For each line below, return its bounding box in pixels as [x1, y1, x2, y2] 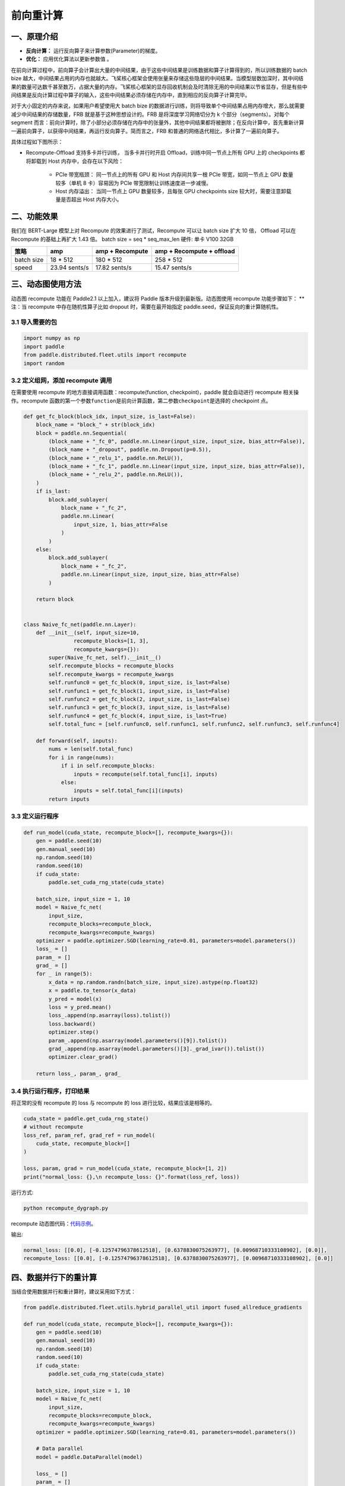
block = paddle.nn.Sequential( [36, 430, 127, 436]
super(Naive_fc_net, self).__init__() [48, 654, 162, 661]
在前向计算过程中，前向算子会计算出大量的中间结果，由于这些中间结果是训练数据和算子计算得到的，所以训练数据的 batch [11, 66, 308, 74]
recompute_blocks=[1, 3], [73, 638, 149, 644]
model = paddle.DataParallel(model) [36, 1453, 143, 1460]
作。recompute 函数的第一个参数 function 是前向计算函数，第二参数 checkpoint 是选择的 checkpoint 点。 [11, 397, 271, 404]
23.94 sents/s [50, 263, 89, 272]
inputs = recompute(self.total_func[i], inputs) [73, 770, 218, 777]
